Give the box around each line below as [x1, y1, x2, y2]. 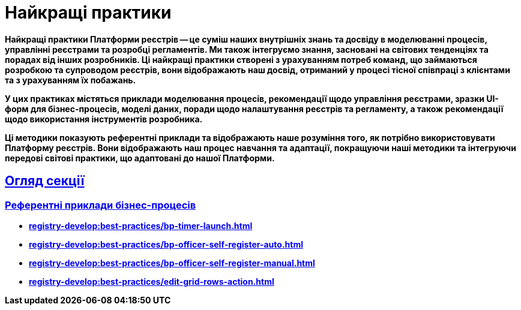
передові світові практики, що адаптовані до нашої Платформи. [5, 152, 275, 163]
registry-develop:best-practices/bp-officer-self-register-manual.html [29, 257, 315, 268]
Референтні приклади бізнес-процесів [5, 198, 196, 211]
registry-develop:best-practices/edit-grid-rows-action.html [29, 276, 274, 287]
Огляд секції [5, 173, 85, 189]
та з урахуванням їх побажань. [5, 74, 136, 85]
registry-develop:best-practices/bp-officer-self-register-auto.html [29, 239, 303, 249]
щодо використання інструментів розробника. [5, 113, 203, 124]
